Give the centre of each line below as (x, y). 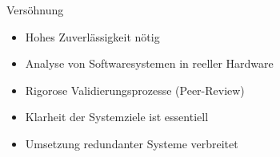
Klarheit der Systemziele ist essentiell (117, 117)
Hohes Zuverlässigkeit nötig (92, 36)
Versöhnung (35, 10)
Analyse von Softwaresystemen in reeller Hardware (149, 63)
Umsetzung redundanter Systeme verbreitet (132, 143)
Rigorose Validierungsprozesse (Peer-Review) (135, 90)
